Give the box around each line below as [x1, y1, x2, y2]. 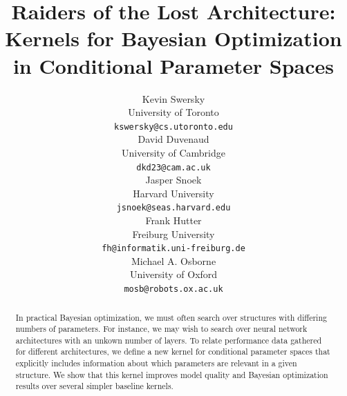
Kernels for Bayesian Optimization [5, 24, 342, 52]
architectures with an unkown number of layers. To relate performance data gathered [15, 334, 322, 346]
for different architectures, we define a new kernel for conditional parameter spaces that [15, 346, 330, 357]
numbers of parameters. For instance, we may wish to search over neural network [15, 323, 308, 335]
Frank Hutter [145, 213, 202, 228]
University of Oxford [129, 267, 218, 281]
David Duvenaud [138, 132, 209, 146]
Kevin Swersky [142, 91, 205, 106]
